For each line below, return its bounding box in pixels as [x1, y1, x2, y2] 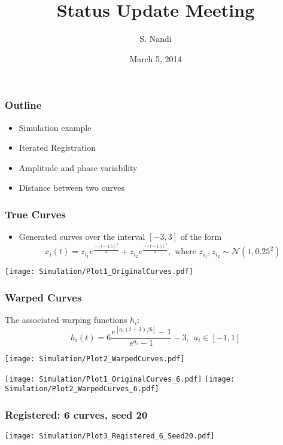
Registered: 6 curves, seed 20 [5, 407, 148, 422]
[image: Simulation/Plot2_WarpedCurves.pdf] [5, 355, 185, 364]
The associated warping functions [5, 313, 127, 326]
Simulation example [19, 121, 92, 133]
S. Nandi [139, 32, 172, 45]
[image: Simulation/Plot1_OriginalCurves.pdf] [5, 267, 193, 276]
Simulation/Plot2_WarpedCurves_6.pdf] [5, 385, 159, 394]
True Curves [5, 206, 66, 221]
